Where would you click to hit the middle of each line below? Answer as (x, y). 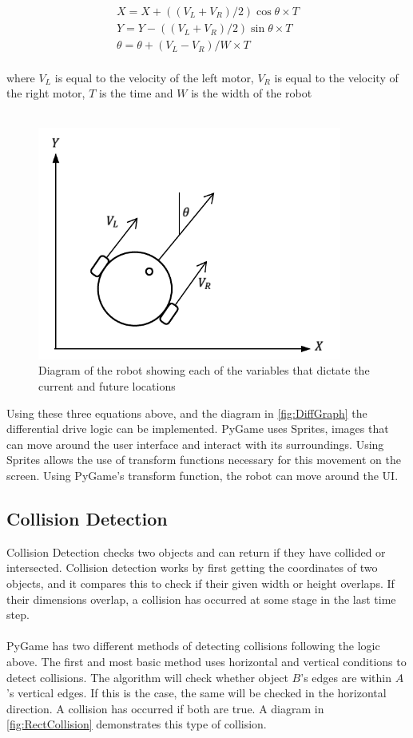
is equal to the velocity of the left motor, (154, 77)
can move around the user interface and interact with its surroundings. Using (195, 444)
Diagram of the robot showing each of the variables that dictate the (204, 370)
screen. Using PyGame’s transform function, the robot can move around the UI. (203, 476)
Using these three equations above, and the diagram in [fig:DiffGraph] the (187, 413)
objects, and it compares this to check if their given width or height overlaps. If (201, 583)
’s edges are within (346, 677)
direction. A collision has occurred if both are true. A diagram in (165, 708)
